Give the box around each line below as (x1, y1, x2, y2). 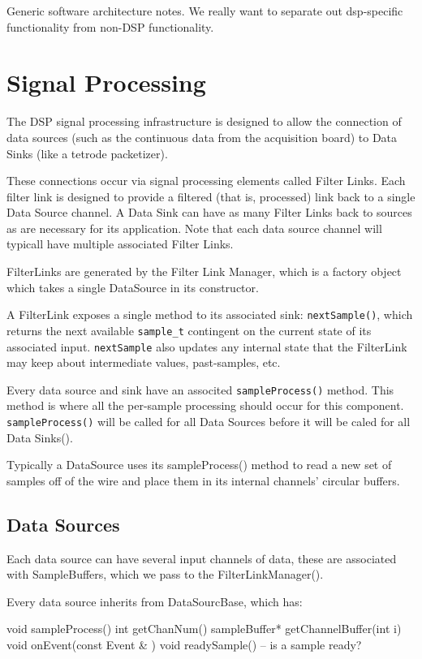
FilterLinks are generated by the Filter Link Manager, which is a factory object (6, 263, 402, 280)
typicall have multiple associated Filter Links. (6, 235, 234, 252)
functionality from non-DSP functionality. (6, 18, 214, 35)
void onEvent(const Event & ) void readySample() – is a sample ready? (6, 636, 362, 653)
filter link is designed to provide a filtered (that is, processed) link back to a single (6, 187, 416, 205)
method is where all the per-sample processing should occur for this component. (6, 397, 404, 414)
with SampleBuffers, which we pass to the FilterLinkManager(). (6, 566, 324, 583)
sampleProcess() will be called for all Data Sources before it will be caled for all (6, 413, 411, 430)
